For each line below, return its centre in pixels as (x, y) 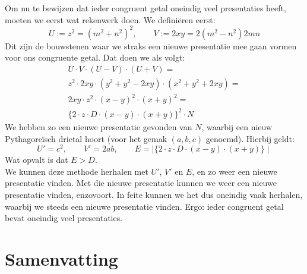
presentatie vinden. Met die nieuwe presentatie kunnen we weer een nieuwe (141, 183)
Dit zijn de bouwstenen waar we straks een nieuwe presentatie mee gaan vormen (151, 45)
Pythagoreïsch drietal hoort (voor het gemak (86, 138)
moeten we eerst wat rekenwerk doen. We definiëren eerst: (110, 19)
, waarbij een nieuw (237, 127)
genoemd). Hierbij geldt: (250, 138)
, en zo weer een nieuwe (235, 171)
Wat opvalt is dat (37, 160)
